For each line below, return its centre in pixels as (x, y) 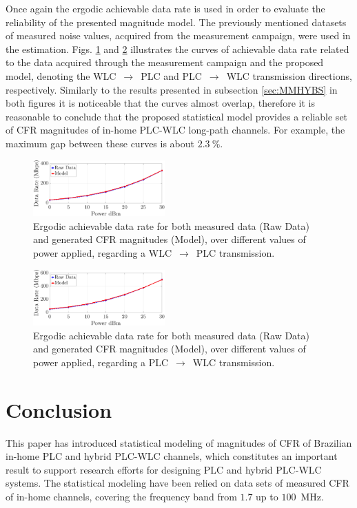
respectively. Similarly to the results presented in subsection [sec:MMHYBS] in (172, 89)
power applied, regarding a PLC (101, 362)
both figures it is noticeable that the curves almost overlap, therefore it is (160, 103)
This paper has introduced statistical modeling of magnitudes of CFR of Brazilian (179, 442)
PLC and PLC (171, 75)
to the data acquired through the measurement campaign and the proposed (165, 62)
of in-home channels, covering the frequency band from (121, 496)
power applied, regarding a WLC (102, 252)
